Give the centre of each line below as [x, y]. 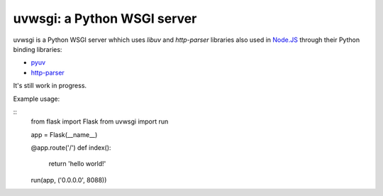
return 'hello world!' [77, 164]
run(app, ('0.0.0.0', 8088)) [69, 180]
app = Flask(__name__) [64, 134]
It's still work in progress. [50, 86]
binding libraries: [38, 49]
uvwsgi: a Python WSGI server [105, 18]
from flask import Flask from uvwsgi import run [100, 121]
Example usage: [37, 99]
